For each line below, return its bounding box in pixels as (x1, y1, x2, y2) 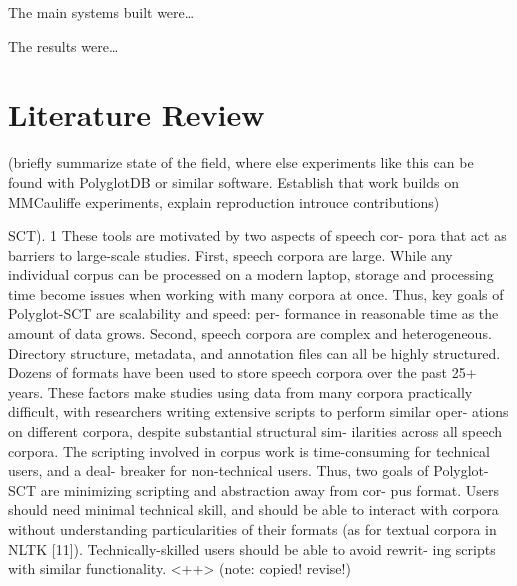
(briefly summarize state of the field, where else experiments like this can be (8, 152, 474, 173)
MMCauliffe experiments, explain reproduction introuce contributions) (8, 191, 440, 212)
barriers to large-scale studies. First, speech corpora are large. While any (8, 244, 453, 265)
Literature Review (8, 94, 265, 135)
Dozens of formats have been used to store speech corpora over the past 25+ (8, 362, 477, 383)
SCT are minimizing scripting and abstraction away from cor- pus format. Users (8, 479, 500, 500)
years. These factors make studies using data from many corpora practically (8, 381, 473, 402)
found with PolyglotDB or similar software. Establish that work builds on (8, 171, 459, 192)
